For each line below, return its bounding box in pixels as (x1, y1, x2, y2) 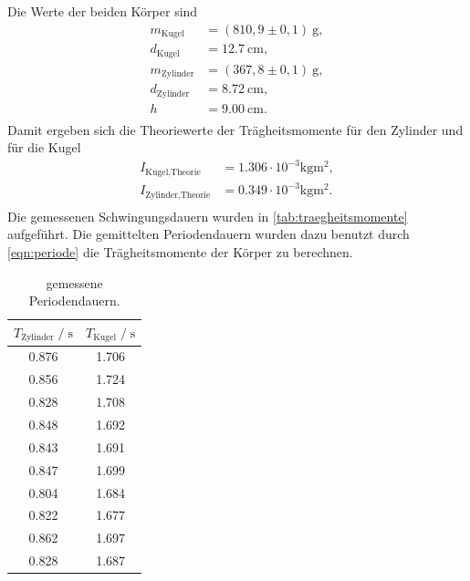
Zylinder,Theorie (145, 190, 211, 200)
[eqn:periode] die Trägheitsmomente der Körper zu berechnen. (7, 242, 353, 261)
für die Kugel (7, 138, 81, 157)
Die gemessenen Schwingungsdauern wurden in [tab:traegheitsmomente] (7, 206, 408, 225)
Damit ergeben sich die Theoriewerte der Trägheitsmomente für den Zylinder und (7, 119, 464, 139)
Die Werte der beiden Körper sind (7, 2, 198, 20)
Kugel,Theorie (145, 167, 201, 177)
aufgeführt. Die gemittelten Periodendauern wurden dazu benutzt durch (7, 224, 410, 244)
